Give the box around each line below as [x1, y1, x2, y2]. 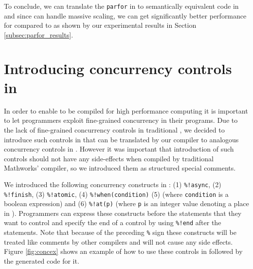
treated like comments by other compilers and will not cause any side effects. [4, 236, 233, 247]
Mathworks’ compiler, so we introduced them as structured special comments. [4, 163, 236, 173]
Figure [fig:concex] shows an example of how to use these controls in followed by [4, 246, 243, 256]
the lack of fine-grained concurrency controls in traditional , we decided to [4, 124, 225, 134]
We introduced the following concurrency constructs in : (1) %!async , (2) [4, 179, 221, 189]
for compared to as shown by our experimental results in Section [4, 20, 197, 30]
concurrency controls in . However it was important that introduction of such [4, 144, 234, 154]
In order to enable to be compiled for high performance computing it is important [4, 105, 248, 115]
